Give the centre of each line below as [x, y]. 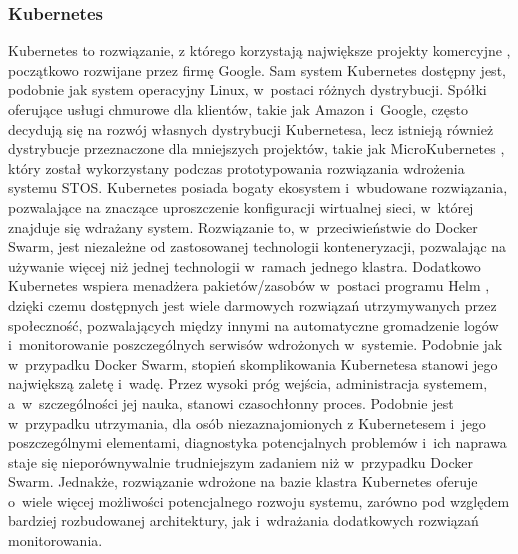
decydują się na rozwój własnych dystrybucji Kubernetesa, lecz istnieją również [251, 128]
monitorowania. [55, 540]
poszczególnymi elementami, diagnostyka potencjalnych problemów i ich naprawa [257, 442]
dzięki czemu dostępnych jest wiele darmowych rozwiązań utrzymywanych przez [252, 304]
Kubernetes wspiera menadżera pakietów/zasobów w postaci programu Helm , [249, 285]
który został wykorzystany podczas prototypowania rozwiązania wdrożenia [236, 167]
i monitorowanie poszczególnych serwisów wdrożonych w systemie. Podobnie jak [255, 344]
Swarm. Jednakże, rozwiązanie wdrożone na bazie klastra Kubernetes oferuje [243, 481]
